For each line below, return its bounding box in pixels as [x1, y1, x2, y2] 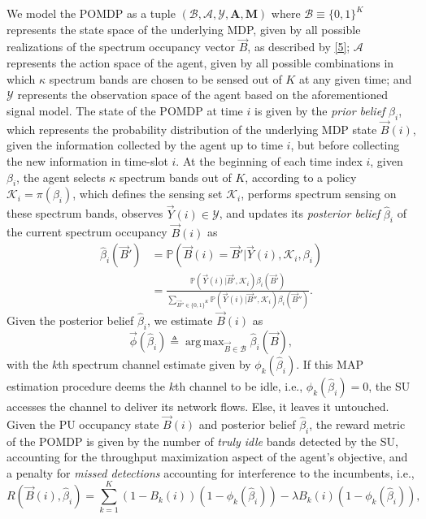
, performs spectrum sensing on [241, 185, 397, 202]
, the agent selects [16, 168, 106, 185]
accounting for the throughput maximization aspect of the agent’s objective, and [7, 448, 408, 465]
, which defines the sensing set [72, 185, 223, 202]
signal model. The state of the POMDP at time [7, 102, 243, 119]
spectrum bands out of [119, 168, 232, 185]
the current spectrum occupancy [7, 223, 167, 240]
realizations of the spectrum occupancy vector [7, 38, 236, 55]
